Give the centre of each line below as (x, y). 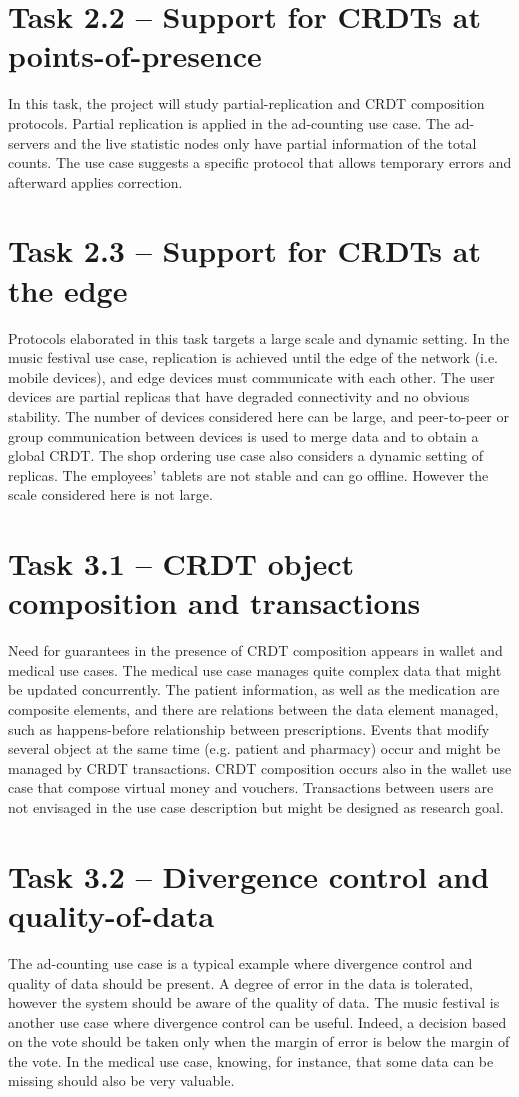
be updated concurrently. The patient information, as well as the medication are (254, 689)
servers (29, 142)
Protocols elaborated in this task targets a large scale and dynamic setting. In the (259, 337)
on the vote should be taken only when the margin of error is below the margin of (259, 1041)
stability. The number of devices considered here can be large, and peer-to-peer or (258, 415)
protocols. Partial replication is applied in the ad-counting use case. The (229, 122)
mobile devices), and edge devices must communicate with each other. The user (251, 376)
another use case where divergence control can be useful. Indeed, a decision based (257, 1021)
